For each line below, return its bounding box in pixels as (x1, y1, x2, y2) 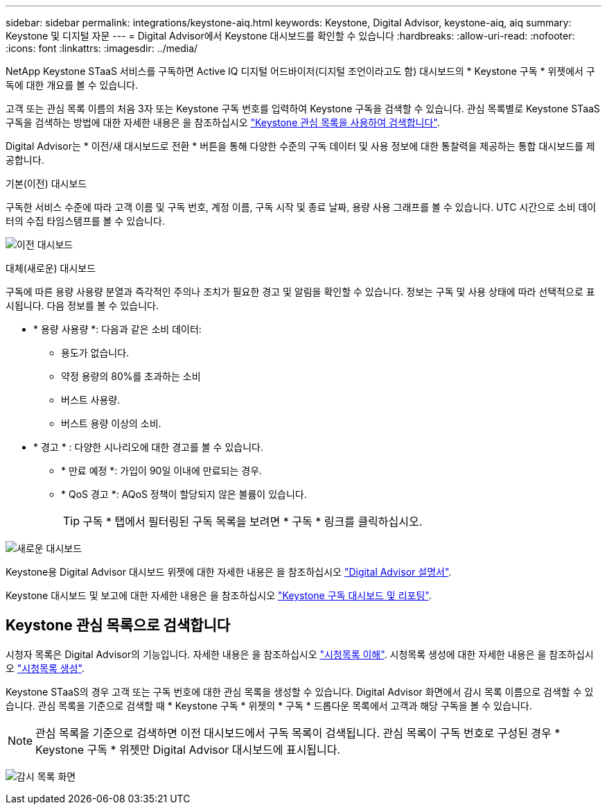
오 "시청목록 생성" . (6, 662, 85, 674)
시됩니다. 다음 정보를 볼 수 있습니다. (6, 300, 159, 311)
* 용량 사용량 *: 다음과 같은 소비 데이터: (33, 323, 202, 335)
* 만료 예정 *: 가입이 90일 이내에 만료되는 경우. (61, 465, 263, 476)
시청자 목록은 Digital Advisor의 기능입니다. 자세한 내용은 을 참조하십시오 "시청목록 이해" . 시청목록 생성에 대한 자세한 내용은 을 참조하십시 (6, 648, 594, 660)
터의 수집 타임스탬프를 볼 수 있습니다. (6, 215, 165, 227)
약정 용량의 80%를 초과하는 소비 (61, 370, 201, 382)
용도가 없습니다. (61, 347, 130, 359)
